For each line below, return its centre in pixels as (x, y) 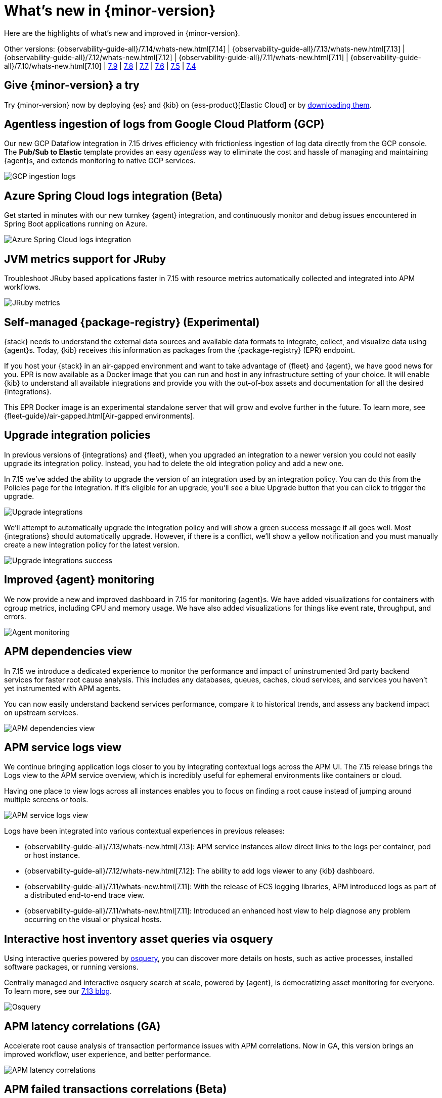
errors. (15, 616)
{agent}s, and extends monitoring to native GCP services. (100, 161)
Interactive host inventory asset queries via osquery (139, 939)
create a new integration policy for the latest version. (92, 544)
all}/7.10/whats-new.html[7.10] (53, 66)
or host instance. (52, 855)
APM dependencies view (68, 652)
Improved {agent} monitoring (79, 580)
